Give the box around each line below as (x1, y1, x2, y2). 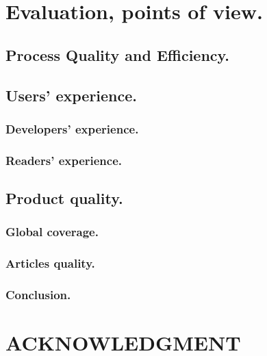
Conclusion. (5, 286, 71, 303)
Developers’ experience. (5, 120, 139, 137)
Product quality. (5, 188, 123, 209)
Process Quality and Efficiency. (5, 44, 230, 65)
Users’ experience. (5, 84, 138, 105)
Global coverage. (5, 223, 99, 240)
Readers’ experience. (5, 151, 123, 168)
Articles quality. (5, 255, 95, 272)
